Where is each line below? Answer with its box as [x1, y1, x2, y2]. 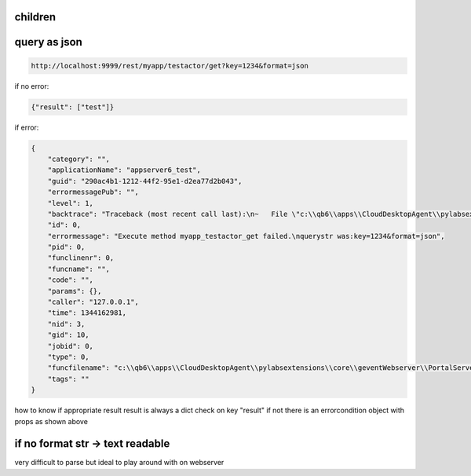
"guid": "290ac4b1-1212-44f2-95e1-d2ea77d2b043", [47, 177, 243, 185]
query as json [14, 35, 82, 49]
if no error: [14, 81, 49, 90]
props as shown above [14, 416, 88, 426]
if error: [14, 123, 39, 132]
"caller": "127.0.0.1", [47, 298, 139, 306]
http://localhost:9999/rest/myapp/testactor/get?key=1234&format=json [31, 61, 309, 70]
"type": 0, [47, 352, 89, 361]
